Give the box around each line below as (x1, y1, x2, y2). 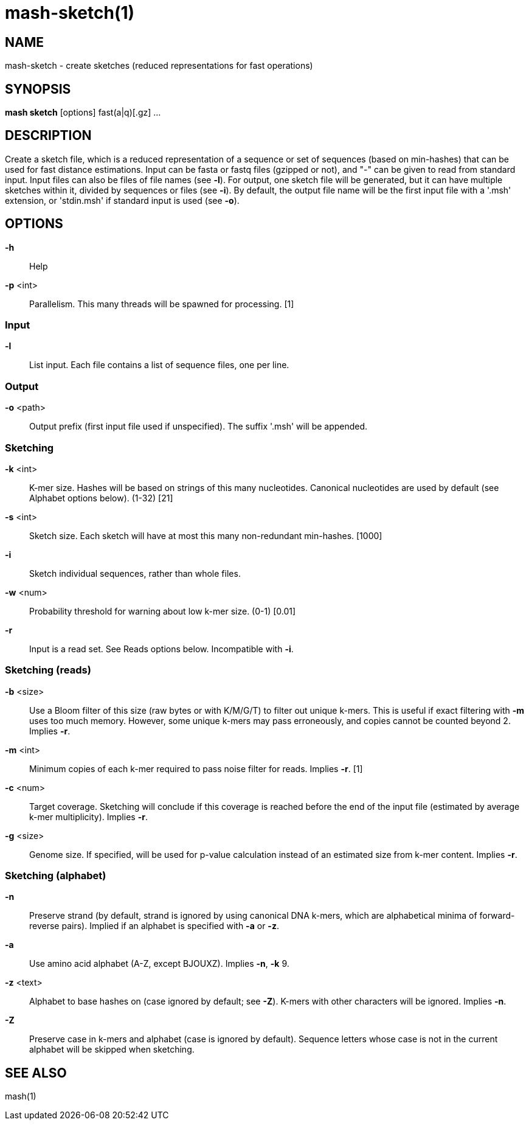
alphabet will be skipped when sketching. (29, 1044, 195, 1055)
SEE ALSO (5, 1065, 67, 1081)
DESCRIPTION (5, 128, 92, 144)
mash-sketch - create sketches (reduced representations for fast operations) (5, 60, 313, 71)
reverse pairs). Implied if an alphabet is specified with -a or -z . (29, 921, 279, 932)
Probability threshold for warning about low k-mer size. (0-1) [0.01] (29, 605, 296, 616)
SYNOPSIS (5, 81, 71, 97)
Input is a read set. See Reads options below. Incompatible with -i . (29, 643, 294, 654)
